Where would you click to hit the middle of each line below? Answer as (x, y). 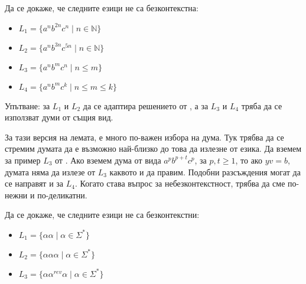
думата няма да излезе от (50, 172)
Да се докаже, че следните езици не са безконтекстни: (102, 215)
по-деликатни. (62, 195)
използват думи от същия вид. (59, 117)
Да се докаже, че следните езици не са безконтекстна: (102, 8)
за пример (23, 160)
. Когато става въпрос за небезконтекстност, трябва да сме (180, 183)
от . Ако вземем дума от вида (108, 160)
